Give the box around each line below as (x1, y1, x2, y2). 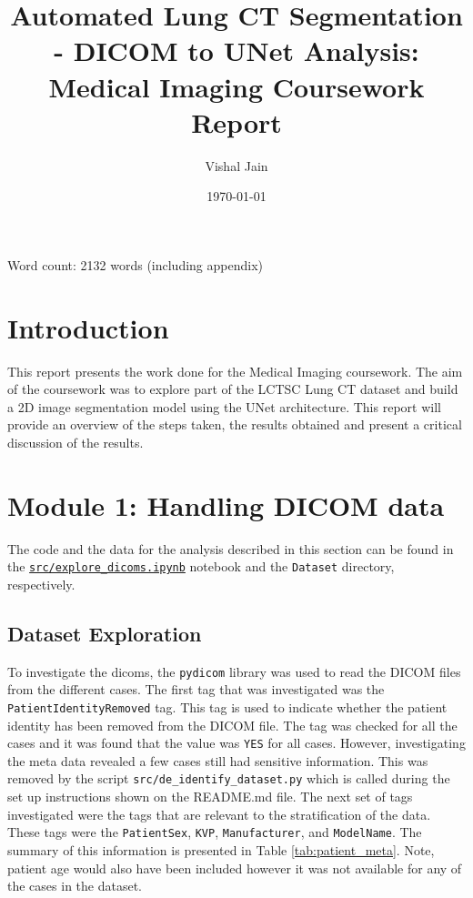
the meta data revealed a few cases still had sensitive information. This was (7, 751, 428, 770)
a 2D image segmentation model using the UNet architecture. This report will (7, 397, 441, 416)
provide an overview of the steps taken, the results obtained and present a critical (7, 415, 462, 434)
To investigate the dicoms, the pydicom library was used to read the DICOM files (7, 661, 461, 681)
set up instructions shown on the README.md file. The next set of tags (7, 787, 413, 806)
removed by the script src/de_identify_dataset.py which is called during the (7, 769, 450, 788)
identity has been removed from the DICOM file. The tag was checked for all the (7, 715, 458, 734)
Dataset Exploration (7, 619, 202, 647)
